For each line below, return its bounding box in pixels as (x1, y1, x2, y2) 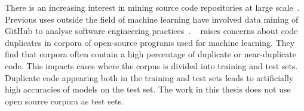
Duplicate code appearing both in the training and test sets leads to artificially (5, 71, 294, 84)
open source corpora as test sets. (5, 94, 124, 107)
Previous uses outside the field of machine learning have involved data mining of (5, 13, 299, 25)
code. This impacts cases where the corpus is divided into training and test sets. (5, 59, 298, 72)
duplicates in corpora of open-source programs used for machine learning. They (5, 36, 295, 48)
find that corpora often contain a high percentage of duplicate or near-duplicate (5, 48, 296, 60)
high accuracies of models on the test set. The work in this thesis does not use (5, 83, 291, 95)
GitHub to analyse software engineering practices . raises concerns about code (5, 24, 298, 37)
